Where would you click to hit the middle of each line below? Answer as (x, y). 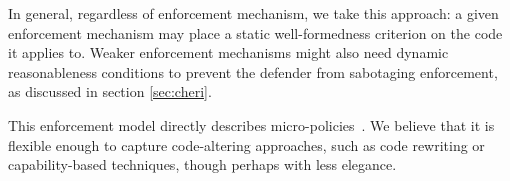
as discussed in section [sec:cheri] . (110, 91)
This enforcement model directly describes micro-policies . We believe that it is (251, 124)
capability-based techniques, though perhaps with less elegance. (202, 164)
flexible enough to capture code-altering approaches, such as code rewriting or (246, 144)
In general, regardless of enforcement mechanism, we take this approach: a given (253, 13)
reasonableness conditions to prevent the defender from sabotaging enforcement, (253, 71)
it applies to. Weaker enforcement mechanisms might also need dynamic (228, 52)
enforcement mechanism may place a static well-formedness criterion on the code (255, 32)
